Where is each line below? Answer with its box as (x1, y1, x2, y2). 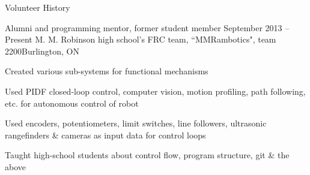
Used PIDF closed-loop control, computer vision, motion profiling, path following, (5, 85, 306, 97)
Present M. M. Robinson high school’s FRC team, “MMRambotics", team (5, 33, 276, 46)
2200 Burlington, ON (5, 44, 79, 57)
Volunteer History (5, 1, 70, 13)
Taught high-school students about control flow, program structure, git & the (5, 149, 290, 161)
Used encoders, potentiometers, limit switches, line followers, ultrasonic (5, 117, 267, 129)
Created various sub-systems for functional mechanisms (5, 65, 208, 77)
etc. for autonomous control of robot (5, 96, 139, 109)
